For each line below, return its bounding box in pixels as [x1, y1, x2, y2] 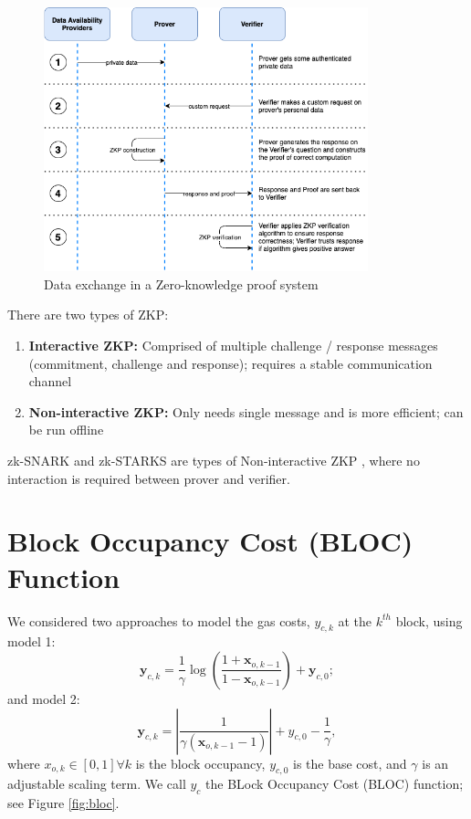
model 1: [7, 632, 56, 651]
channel [28, 372, 72, 391]
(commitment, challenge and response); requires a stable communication [28, 353, 433, 373]
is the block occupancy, [135, 753, 266, 772]
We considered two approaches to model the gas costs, [7, 611, 310, 630]
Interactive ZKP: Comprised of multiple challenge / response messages [28, 336, 438, 355]
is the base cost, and [292, 753, 407, 772]
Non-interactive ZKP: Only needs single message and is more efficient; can [28, 402, 464, 421]
